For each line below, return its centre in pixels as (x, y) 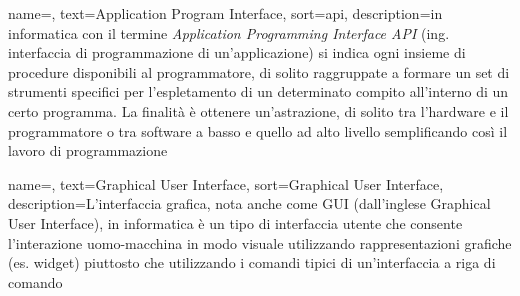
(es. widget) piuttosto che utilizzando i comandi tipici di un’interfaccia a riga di (252, 262)
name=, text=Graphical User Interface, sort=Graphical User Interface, (226, 183)
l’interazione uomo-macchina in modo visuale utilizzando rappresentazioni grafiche (260, 242)
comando (35, 281)
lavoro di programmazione (88, 150)
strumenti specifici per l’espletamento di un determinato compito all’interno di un (258, 91)
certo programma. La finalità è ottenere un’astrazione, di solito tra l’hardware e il (258, 110)
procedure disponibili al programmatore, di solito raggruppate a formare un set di (259, 71)
